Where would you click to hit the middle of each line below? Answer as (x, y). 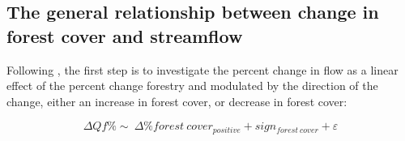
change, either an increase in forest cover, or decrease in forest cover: (177, 101)
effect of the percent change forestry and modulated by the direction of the (192, 85)
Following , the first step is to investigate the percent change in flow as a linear (202, 69)
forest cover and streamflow (125, 35)
